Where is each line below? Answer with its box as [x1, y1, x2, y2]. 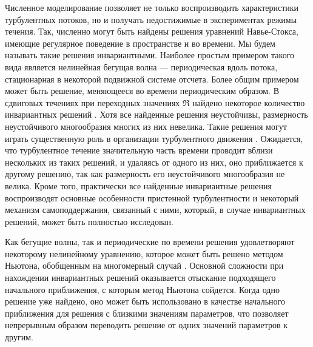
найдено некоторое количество [192, 96, 305, 109]
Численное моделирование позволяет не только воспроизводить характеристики [5, 1, 299, 13]
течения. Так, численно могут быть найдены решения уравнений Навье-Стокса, [5, 25, 298, 38]
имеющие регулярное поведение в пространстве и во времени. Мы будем [5, 36, 275, 49]
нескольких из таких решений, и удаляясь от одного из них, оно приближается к [5, 155, 303, 168]
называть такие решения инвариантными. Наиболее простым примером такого [5, 49, 295, 61]
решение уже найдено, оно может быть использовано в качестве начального [5, 295, 285, 308]
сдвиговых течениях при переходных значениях [5, 96, 180, 109]
